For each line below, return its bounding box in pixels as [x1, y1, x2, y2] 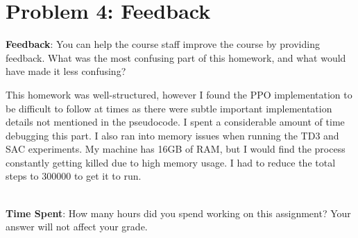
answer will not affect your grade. [6, 219, 148, 234]
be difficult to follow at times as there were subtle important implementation [6, 101, 332, 115]
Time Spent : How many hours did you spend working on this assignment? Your [6, 205, 351, 220]
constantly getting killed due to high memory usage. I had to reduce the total [6, 155, 336, 169]
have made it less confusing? [6, 64, 126, 78]
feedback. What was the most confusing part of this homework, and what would [6, 50, 346, 65]
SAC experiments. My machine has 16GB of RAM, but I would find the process [6, 142, 346, 156]
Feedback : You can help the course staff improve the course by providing [6, 37, 320, 51]
